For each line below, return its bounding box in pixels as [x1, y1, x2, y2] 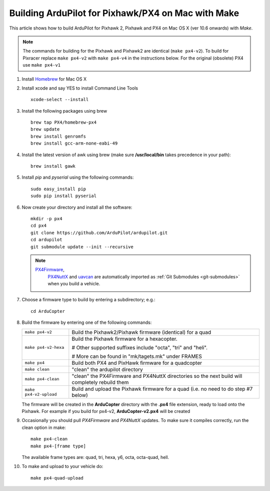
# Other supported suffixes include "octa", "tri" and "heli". [71, 344, 207, 351]
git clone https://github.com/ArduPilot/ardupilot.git [30, 230, 168, 235]
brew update [30, 127, 60, 132]
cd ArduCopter [30, 308, 65, 314]
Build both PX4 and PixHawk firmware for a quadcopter [71, 359, 202, 366]
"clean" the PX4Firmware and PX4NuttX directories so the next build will [71, 372, 242, 379]
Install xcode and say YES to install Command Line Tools [21, 85, 138, 91]
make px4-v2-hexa [24, 345, 64, 350]
